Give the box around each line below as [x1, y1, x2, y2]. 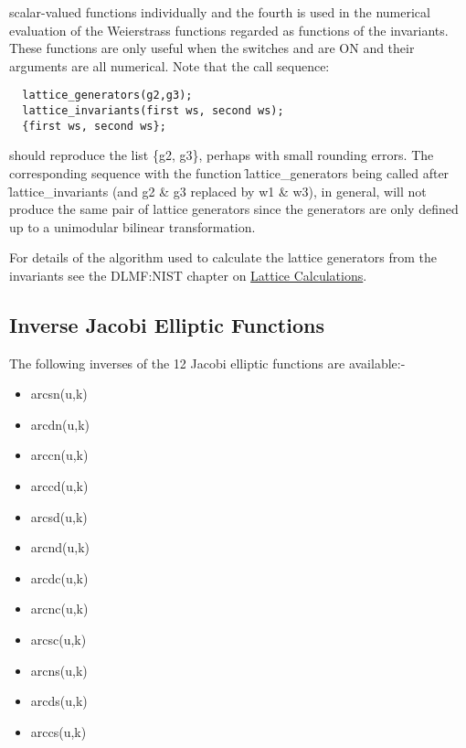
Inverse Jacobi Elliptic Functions [9, 310, 324, 338]
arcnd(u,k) [30, 538, 90, 557]
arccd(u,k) [30, 476, 89, 496]
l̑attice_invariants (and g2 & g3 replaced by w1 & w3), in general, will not [9, 181, 427, 200]
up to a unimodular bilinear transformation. [9, 217, 256, 236]
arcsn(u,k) [30, 384, 88, 403]
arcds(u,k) [30, 691, 88, 711]
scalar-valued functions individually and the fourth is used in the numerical [9, 3, 430, 21]
